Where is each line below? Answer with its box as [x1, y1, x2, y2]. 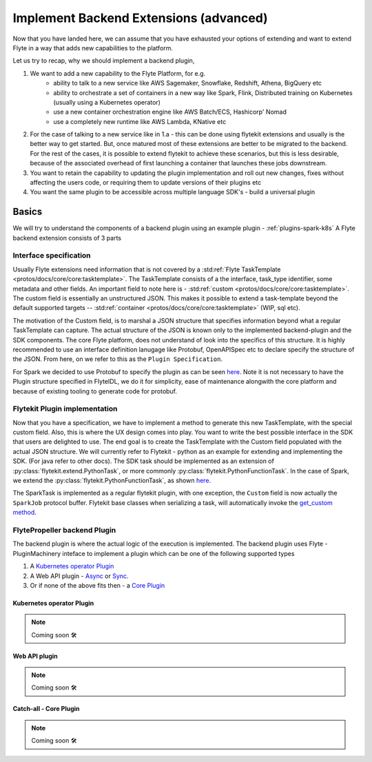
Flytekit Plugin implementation [12, 404, 118, 413]
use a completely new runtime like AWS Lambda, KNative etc [53, 117, 227, 125]
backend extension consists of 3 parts [12, 234, 122, 242]
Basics [12, 206, 43, 218]
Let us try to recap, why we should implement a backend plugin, [12, 56, 195, 65]
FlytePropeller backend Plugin [12, 525, 116, 535]
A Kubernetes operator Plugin [30, 562, 114, 570]
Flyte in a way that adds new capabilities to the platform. [12, 43, 174, 52]
